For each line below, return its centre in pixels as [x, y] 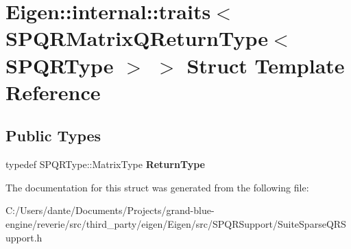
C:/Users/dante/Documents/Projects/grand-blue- [110, 210]
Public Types [53, 135]
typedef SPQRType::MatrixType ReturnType [105, 164]
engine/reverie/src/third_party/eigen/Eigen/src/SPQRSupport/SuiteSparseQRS [176, 223]
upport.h [24, 237]
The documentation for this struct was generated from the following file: [157, 187]
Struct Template [266, 65]
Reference [53, 92]
